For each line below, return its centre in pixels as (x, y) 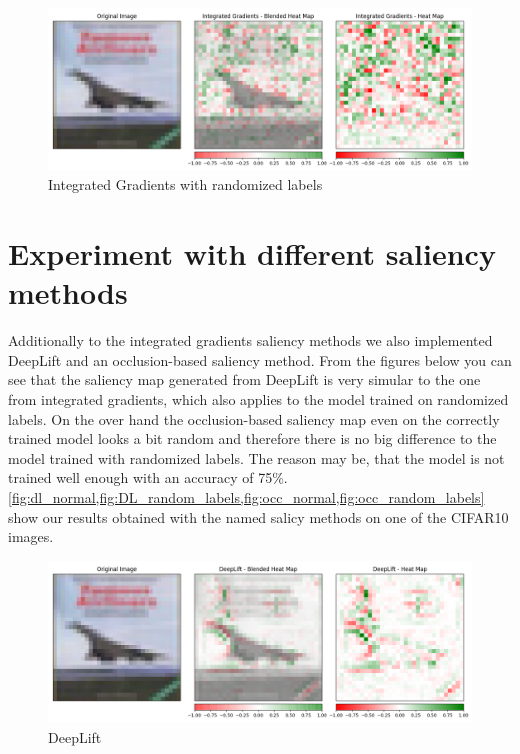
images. (31, 536)
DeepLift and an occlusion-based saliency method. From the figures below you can (260, 359)
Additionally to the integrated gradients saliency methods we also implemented (250, 340)
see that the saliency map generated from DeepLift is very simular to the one (244, 379)
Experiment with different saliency (252, 253)
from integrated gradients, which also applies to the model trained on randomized (258, 399)
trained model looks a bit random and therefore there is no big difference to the (252, 438)
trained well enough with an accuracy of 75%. (148, 477)
